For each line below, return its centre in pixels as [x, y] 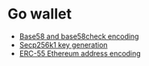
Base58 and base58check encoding [79, 36]
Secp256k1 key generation [63, 44]
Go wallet [39, 14]
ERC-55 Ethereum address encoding [80, 53]
